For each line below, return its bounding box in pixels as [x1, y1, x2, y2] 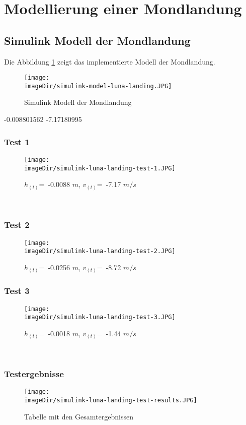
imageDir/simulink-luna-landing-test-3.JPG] [24, 314, 176, 321]
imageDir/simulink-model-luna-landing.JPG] [24, 82, 172, 90]
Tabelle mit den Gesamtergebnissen [24, 411, 133, 421]
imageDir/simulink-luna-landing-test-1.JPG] [24, 164, 176, 172]
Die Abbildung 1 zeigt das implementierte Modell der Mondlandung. [4, 56, 215, 67]
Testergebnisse [4, 367, 64, 380]
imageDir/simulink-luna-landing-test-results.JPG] [24, 396, 197, 404]
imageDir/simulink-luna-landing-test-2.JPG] [24, 248, 176, 255]
